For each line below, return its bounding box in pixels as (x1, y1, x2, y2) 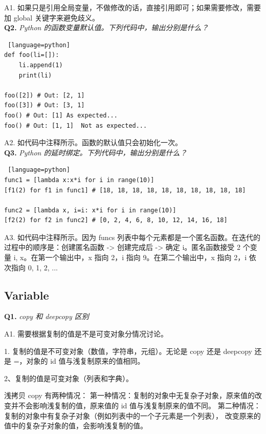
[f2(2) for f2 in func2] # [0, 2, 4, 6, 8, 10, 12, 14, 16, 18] (4, 216, 228, 224)
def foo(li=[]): (4, 51, 59, 59)
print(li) (18, 71, 52, 79)
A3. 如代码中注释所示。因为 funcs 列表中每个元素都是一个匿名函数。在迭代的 (4, 231, 260, 242)
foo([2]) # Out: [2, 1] (4, 91, 85, 99)
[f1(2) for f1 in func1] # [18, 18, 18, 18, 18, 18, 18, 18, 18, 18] (4, 186, 246, 194)
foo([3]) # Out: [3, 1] (4, 102, 85, 109)
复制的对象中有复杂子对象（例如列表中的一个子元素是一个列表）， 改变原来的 (4, 410, 261, 421)
